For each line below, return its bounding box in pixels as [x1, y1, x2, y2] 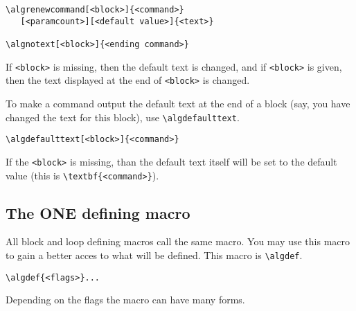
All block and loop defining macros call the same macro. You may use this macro [6, 234, 350, 249]
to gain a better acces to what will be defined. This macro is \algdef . [6, 247, 303, 262]
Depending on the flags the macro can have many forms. [6, 292, 245, 307]
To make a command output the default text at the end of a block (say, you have [6, 96, 350, 110]
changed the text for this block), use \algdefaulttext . [6, 109, 240, 124]
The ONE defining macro [6, 202, 190, 223]
